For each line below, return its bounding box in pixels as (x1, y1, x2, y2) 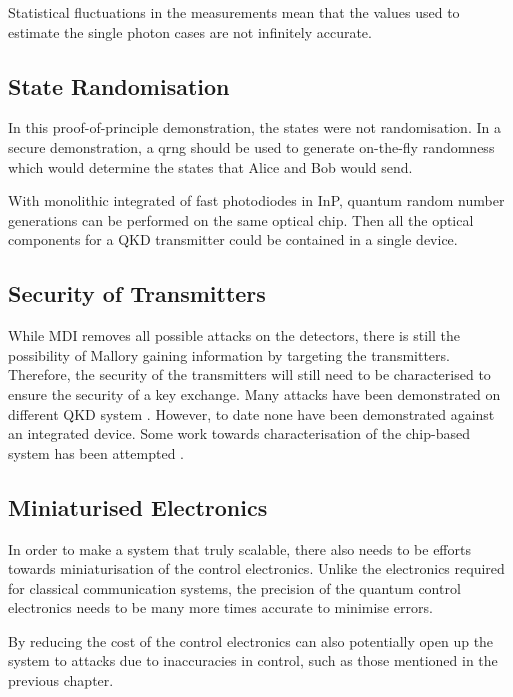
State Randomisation (8, 70, 230, 101)
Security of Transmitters (8, 278, 266, 309)
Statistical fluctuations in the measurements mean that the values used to (8, 2, 460, 22)
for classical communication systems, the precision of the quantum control (8, 577, 461, 598)
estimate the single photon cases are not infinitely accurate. (8, 21, 372, 42)
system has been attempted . (8, 442, 184, 463)
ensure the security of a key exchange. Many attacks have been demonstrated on (8, 383, 501, 404)
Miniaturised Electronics (8, 491, 268, 522)
